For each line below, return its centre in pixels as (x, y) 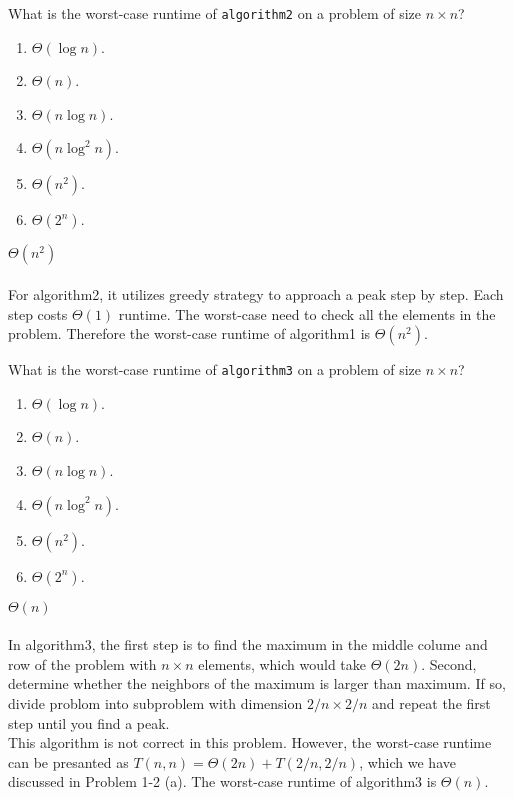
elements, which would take (282, 663)
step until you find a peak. (89, 722)
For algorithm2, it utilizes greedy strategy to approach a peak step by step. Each (256, 294)
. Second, (449, 663)
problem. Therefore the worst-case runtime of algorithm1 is (189, 333)
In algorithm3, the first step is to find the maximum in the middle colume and (248, 644)
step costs (38, 313)
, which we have (407, 761)
